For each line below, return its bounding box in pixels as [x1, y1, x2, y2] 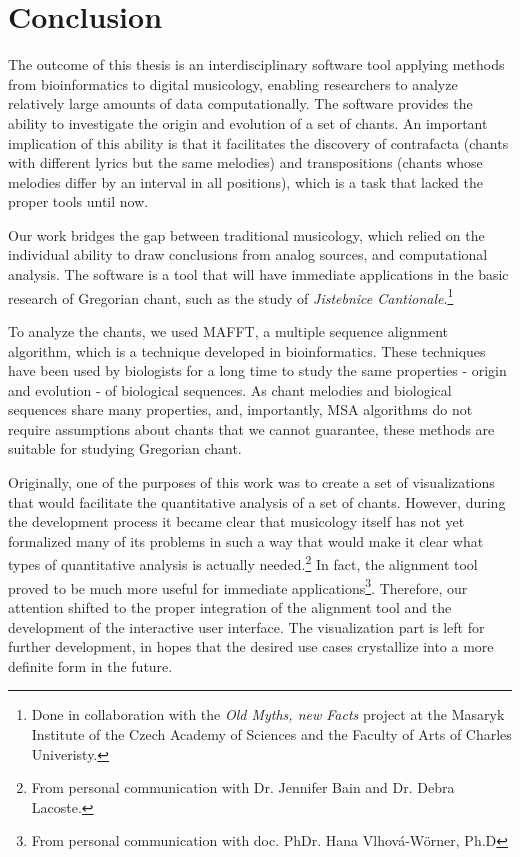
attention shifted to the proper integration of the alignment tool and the [8, 596, 452, 617]
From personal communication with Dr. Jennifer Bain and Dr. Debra [31, 777, 455, 798]
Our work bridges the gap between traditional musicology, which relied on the [8, 224, 485, 245]
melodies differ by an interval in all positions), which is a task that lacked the [8, 171, 483, 192]
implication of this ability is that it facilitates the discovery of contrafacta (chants [8, 132, 509, 153]
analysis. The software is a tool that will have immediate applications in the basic [8, 264, 509, 285]
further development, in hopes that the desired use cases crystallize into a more [8, 636, 494, 657]
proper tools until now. [8, 191, 149, 212]
